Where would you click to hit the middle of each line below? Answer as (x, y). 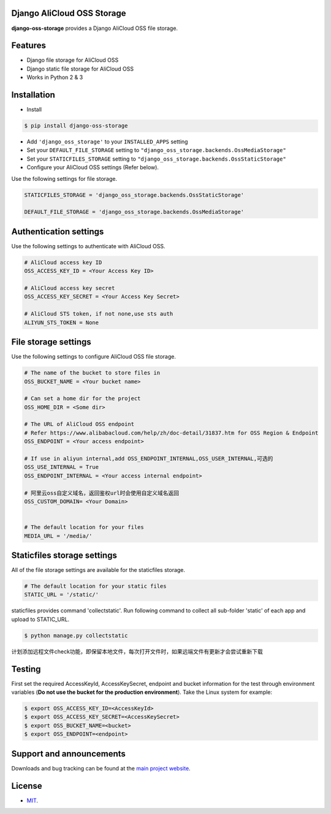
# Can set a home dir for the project (82, 399)
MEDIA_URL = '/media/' (58, 536)
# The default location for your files (84, 527)
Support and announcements (68, 754)
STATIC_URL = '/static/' (62, 595)
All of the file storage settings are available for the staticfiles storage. (98, 570)
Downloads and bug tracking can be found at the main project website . (101, 768)
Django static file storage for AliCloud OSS (80, 69)
